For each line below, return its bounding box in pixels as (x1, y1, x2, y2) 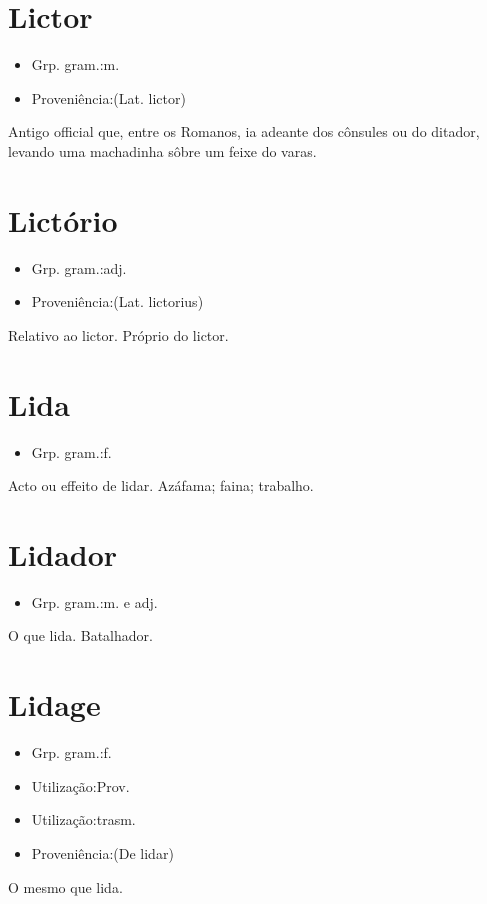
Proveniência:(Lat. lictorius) (31, 291, 204, 312)
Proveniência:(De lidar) (31, 842, 174, 863)
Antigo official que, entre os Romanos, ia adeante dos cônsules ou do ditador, (8, 121, 480, 142)
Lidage (8, 684, 101, 725)
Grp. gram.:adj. (31, 257, 127, 278)
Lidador (8, 533, 118, 574)
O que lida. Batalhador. (8, 625, 153, 646)
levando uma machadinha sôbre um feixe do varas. (8, 140, 317, 161)
